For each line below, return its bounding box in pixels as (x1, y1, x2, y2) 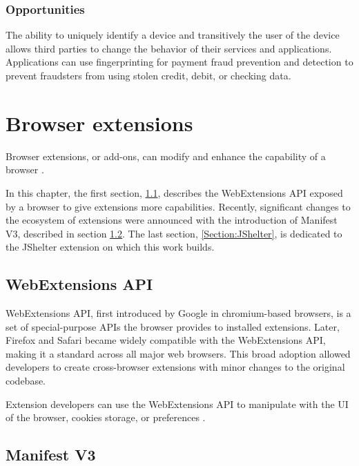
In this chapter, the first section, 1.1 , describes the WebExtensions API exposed (6, 185, 343, 200)
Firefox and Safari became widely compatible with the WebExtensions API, (6, 333, 326, 347)
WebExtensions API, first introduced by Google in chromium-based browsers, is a (6, 306, 351, 320)
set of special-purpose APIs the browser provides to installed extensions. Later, (6, 319, 340, 333)
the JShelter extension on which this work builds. (6, 240, 215, 254)
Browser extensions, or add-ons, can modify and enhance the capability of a (6, 148, 326, 163)
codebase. (6, 373, 46, 388)
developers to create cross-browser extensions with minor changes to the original (6, 360, 345, 374)
